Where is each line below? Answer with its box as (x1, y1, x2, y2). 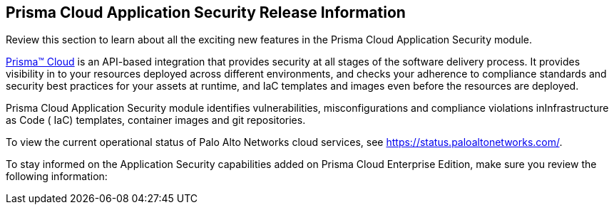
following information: (6, 170, 108, 183)
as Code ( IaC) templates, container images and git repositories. (6, 114, 306, 127)
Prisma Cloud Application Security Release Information (6, 4, 406, 21)
